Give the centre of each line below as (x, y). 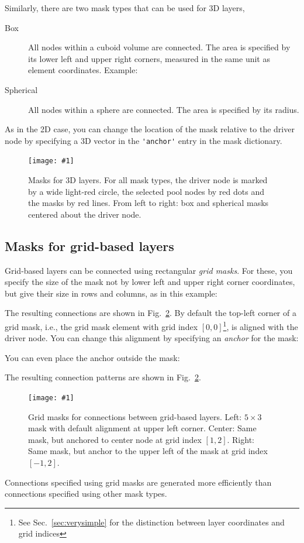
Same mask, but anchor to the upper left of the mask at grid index (148, 451)
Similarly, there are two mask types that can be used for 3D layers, (125, 8)
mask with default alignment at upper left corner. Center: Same (142, 428)
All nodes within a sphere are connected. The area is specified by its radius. (164, 109)
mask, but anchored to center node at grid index (115, 439)
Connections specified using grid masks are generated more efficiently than (138, 482)
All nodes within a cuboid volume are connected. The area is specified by (159, 47)
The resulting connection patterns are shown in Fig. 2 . (103, 377)
